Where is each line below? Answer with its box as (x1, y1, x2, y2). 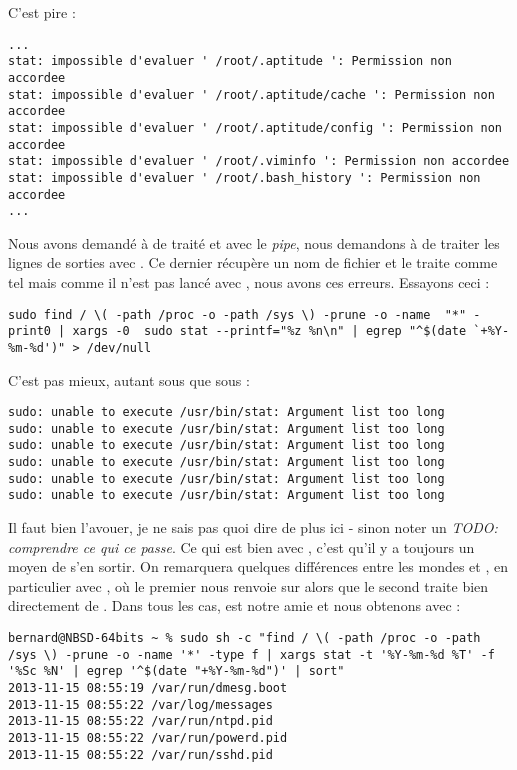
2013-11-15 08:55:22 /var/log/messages (8, 697, 273, 712)
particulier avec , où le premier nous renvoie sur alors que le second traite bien (8, 575, 489, 596)
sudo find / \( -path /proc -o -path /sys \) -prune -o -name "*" (8, 307, 467, 322)
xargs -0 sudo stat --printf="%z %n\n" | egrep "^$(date (72, 324, 467, 339)
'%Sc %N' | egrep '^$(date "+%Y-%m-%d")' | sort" (8, 664, 345, 679)
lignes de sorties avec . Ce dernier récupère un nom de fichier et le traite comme (8, 252, 498, 273)
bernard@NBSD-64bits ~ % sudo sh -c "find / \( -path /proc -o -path (8, 631, 481, 646)
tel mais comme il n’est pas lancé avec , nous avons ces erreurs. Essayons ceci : (8, 272, 490, 292)
